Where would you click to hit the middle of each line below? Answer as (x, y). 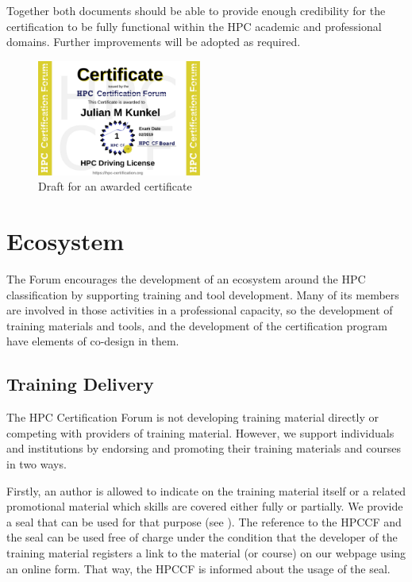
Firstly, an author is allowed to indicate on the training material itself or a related (206, 490)
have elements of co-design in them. (93, 341)
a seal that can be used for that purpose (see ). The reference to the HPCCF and (204, 521)
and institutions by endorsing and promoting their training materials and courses (204, 448)
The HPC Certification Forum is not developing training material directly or (193, 417)
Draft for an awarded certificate (115, 186)
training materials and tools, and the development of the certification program (197, 325)
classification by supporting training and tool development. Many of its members (203, 294)
